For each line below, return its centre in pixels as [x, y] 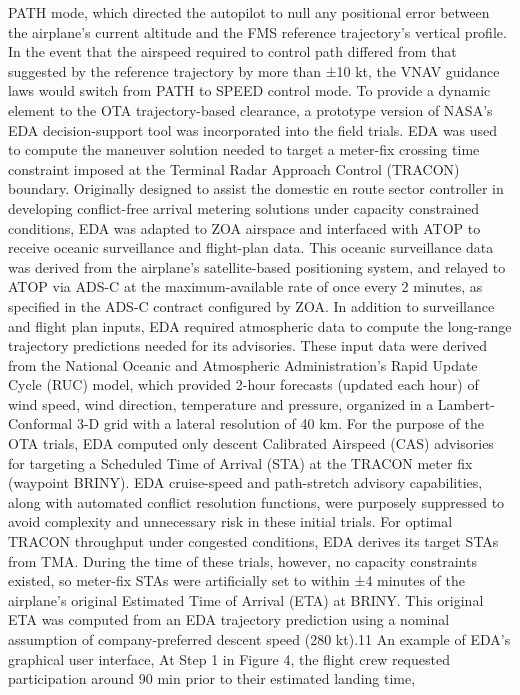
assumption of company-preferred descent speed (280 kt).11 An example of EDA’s [259, 639]
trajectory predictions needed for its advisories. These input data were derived [247, 345]
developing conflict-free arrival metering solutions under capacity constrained [244, 207]
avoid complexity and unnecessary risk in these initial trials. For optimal [230, 521]
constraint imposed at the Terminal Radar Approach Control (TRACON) [234, 168]
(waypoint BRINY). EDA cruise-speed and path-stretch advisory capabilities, [245, 482]
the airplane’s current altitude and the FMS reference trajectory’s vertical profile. [257, 31]
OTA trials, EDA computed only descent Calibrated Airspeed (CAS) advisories [251, 443]
